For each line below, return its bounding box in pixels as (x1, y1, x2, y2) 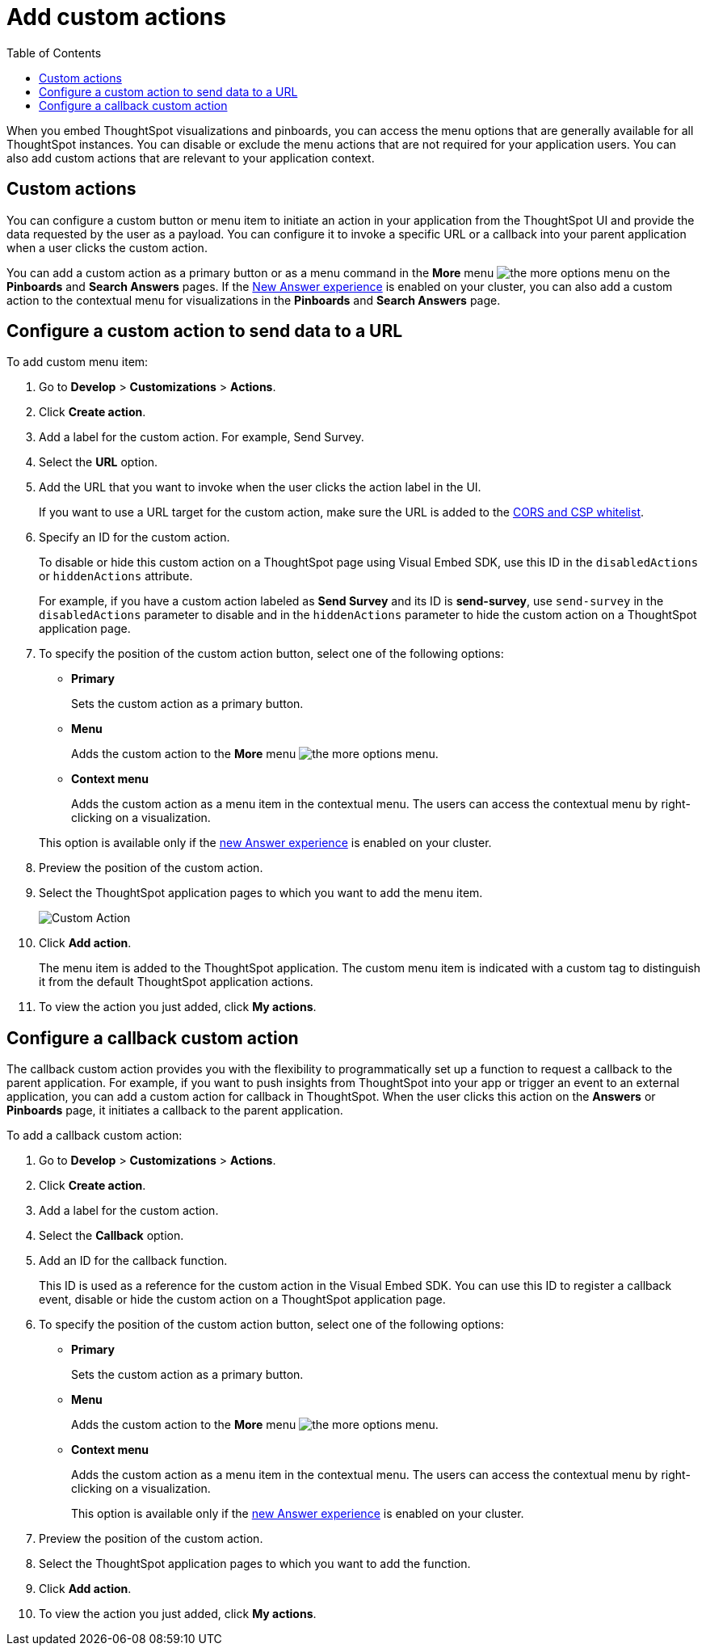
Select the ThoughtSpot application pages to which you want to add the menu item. (39, 886, 483, 900)
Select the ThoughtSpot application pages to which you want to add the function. (39, 1557, 471, 1571)
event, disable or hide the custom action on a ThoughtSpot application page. (39, 1292, 446, 1307)
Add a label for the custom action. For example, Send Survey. (39, 430, 364, 445)
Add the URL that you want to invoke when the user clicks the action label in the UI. (39, 480, 481, 495)
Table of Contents (6, 45, 102, 60)
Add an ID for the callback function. (39, 1254, 228, 1268)
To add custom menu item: (6, 355, 149, 369)
